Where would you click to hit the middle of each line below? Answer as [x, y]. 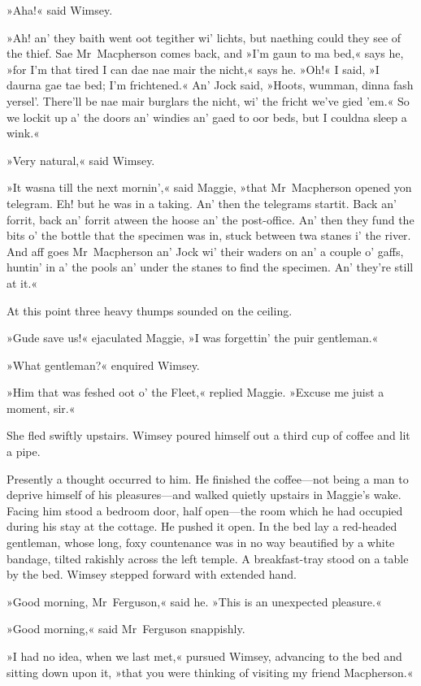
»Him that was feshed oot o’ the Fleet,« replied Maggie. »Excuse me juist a [195, 392]
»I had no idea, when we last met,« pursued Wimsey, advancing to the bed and [204, 656]
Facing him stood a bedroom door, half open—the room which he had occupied [205, 510]
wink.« [23, 133]
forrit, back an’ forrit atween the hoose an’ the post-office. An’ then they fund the [210, 219]
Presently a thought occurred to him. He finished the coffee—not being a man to [208, 478]
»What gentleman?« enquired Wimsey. [103, 365]
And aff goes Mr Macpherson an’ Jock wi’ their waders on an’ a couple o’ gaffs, [205, 251]
